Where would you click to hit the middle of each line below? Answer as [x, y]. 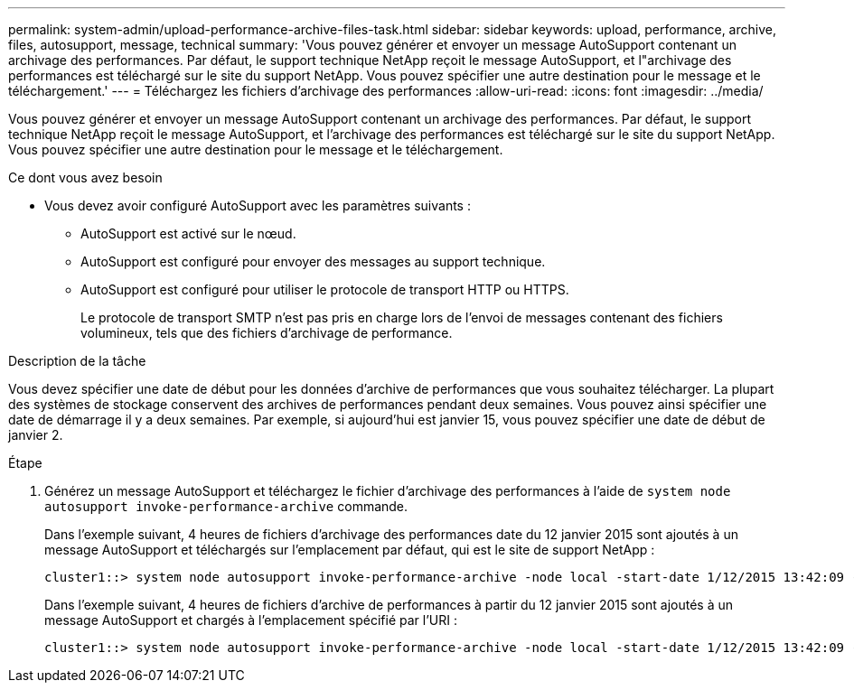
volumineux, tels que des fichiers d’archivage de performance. [267, 333]
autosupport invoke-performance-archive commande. [226, 506]
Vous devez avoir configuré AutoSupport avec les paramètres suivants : [258, 205]
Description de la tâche [77, 361]
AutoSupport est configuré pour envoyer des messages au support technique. [313, 261]
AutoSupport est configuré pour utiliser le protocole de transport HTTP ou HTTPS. [325, 289]
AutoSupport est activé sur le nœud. [188, 233]
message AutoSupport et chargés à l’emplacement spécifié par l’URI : [251, 620]
